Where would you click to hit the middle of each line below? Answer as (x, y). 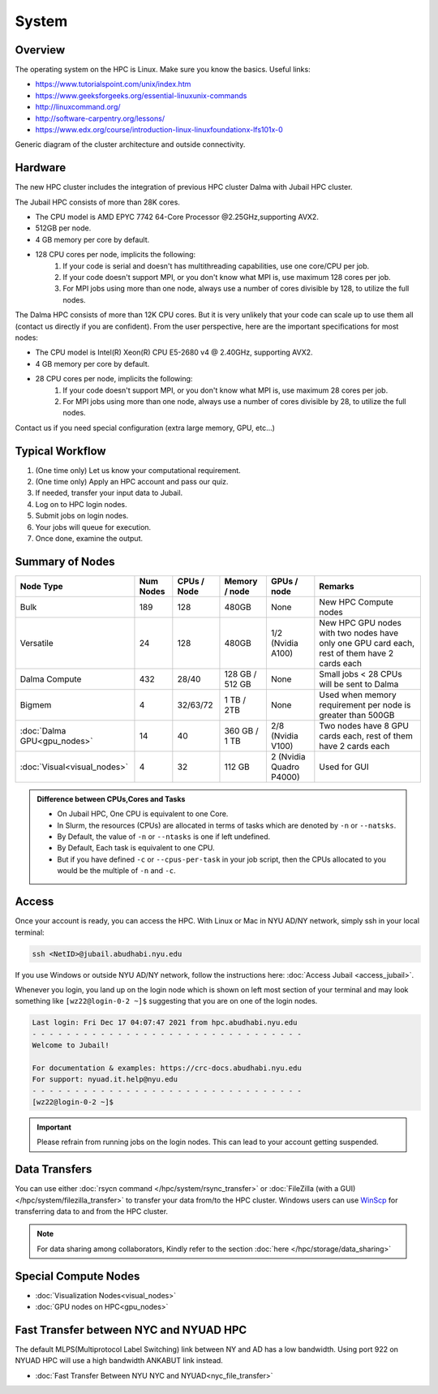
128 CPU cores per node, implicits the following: (116, 255)
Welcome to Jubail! (71, 1045)
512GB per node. (63, 228)
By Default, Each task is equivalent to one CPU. (136, 848)
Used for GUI (344, 767)
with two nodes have (359, 633)
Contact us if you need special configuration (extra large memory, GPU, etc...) (145, 428)
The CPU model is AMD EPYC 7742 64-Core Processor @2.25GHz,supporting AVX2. (177, 217)
